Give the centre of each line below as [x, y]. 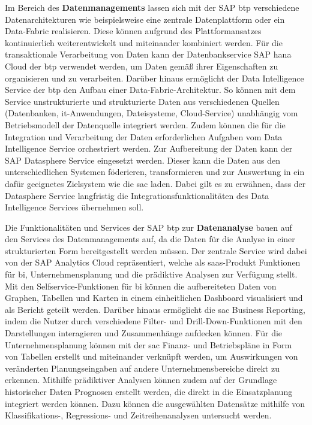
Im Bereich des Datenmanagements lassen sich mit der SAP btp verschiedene [152, 7]
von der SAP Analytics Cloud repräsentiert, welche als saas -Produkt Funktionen [153, 262]
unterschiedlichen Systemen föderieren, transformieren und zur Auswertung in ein [155, 172]
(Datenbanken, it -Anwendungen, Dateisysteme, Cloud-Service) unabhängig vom [151, 113]
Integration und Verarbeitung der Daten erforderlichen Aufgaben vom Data [144, 136]
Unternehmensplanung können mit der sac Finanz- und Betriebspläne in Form [148, 344]
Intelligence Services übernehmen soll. [74, 207]
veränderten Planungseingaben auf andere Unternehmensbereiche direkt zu [142, 368]
